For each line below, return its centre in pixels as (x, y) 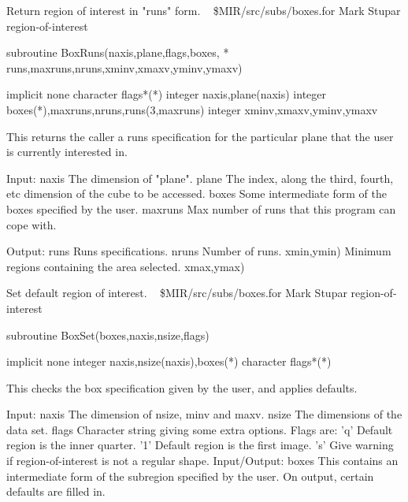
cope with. (32, 224)
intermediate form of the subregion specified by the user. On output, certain (190, 476)
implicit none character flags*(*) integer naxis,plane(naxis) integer (167, 94)
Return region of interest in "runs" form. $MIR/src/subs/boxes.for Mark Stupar (204, 10)
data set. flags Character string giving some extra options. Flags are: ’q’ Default (200, 429)
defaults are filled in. (56, 491)
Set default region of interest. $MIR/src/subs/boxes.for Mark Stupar (177, 293)
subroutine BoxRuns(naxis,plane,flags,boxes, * (118, 52)
